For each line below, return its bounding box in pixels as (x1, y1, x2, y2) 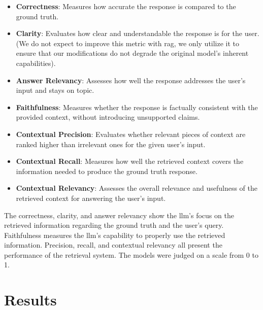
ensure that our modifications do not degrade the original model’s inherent (16, 48, 249, 58)
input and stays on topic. (16, 85, 94, 95)
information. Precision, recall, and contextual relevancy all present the (4, 239, 222, 250)
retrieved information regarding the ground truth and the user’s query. (4, 220, 224, 230)
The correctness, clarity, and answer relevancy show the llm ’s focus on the (4, 210, 234, 220)
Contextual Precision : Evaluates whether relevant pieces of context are (16, 128, 246, 139)
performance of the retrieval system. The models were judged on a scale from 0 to (4, 249, 258, 260)
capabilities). (16, 57, 56, 68)
